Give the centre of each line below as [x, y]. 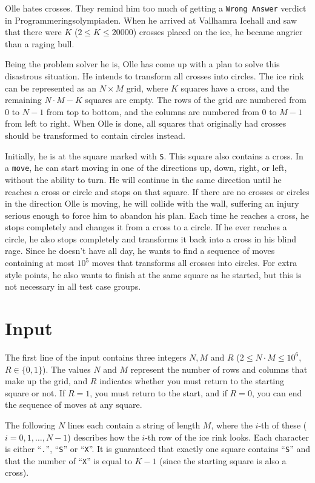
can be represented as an [51, 88]
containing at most [40, 263]
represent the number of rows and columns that [219, 369]
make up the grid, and [46, 381]
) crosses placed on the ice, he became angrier [218, 32]
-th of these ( [283, 425]
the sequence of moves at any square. [74, 405]
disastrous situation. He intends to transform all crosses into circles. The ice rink [154, 76]
